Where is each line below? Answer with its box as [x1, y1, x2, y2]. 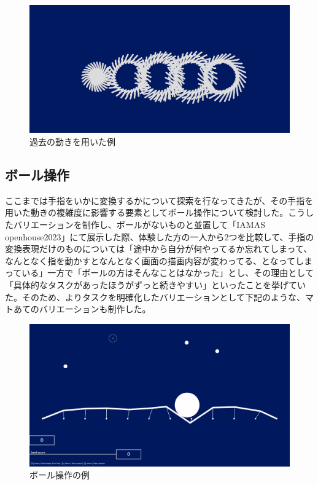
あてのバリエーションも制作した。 [13, 302, 151, 315]
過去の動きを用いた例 [29, 135, 115, 148]
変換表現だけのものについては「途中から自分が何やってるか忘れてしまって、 [5, 242, 312, 255]
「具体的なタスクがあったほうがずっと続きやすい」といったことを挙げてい [5, 278, 306, 291]
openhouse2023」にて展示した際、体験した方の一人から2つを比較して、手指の [5, 230, 314, 243]
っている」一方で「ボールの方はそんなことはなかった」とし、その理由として [5, 266, 314, 279]
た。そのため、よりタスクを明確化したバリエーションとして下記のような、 [5, 290, 306, 303]
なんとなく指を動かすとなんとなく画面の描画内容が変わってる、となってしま [5, 254, 312, 267]
